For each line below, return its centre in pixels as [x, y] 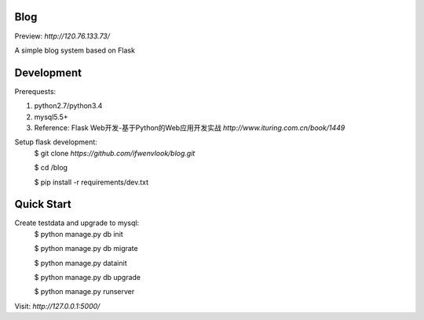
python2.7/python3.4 [68, 106]
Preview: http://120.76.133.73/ [62, 36]
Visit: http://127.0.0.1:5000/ [57, 306]
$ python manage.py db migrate [86, 249]
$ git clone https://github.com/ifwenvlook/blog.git [115, 153]
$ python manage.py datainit [80, 263]
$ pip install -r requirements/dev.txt [91, 182]
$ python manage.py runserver [84, 292]
